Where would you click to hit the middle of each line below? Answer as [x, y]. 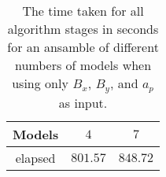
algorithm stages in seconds [83, 29]
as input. [83, 102]
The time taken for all [83, 11]
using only [40, 83]
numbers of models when [83, 65]
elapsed [35, 157]
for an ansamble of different [83, 47]
